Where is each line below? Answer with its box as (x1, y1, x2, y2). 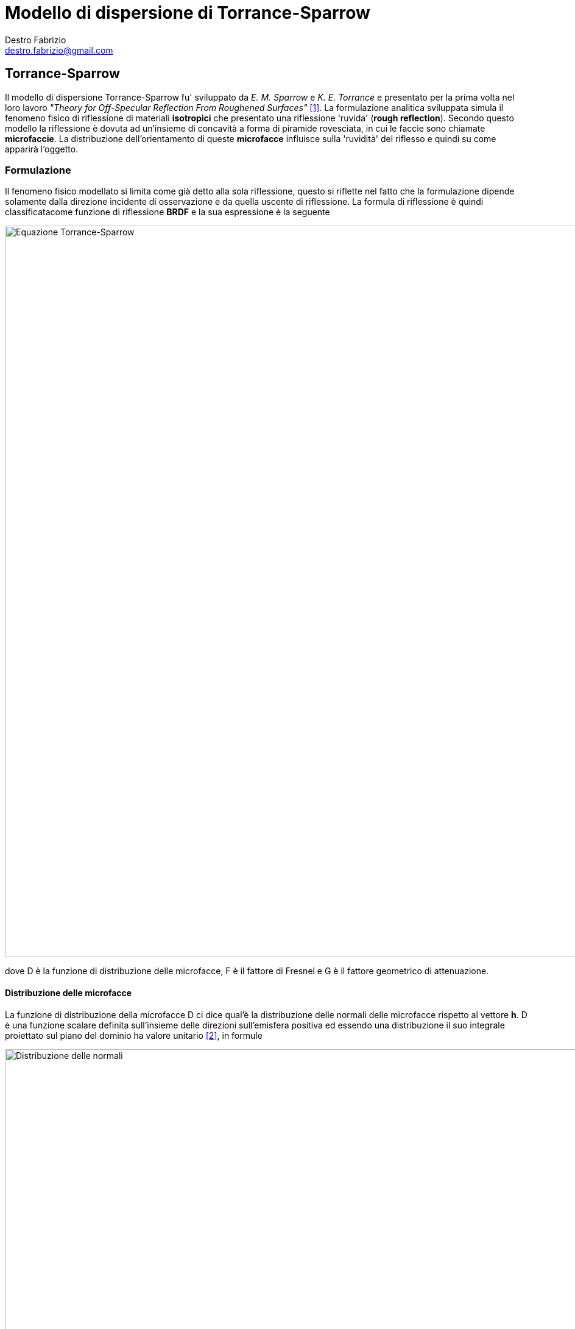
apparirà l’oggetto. (5, 143, 79, 154)
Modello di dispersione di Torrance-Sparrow (5, 2, 370, 23)
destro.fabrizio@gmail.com (5, 45, 113, 55)
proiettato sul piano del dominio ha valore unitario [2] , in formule (5, 1030, 263, 1041)
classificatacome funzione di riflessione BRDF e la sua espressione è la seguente (5, 207, 330, 218)
